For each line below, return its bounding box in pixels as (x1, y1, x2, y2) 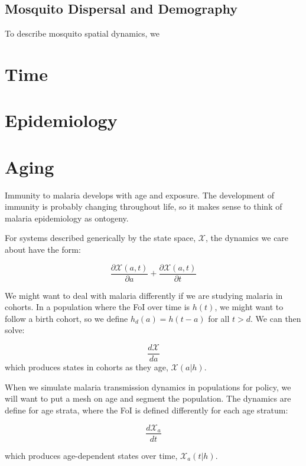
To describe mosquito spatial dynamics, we (5, 27, 160, 40)
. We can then (250, 312, 301, 324)
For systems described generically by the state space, (5, 232, 196, 244)
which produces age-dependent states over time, (5, 449, 178, 461)
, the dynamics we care (205, 232, 289, 244)
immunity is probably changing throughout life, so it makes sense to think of (5, 200, 282, 213)
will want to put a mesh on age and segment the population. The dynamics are (5, 392, 291, 405)
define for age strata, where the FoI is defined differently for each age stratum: (5, 403, 288, 416)
